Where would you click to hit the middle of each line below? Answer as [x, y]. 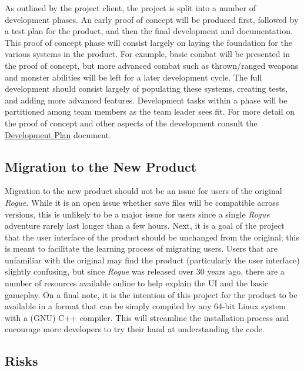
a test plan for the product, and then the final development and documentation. [149, 31]
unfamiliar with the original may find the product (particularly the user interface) [152, 260]
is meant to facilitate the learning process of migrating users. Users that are [141, 248]
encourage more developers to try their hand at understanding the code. [135, 329]
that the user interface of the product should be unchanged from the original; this [152, 237]
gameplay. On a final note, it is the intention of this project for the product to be [151, 294]
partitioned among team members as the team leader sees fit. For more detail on [150, 111]
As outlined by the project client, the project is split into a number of [130, 8]
